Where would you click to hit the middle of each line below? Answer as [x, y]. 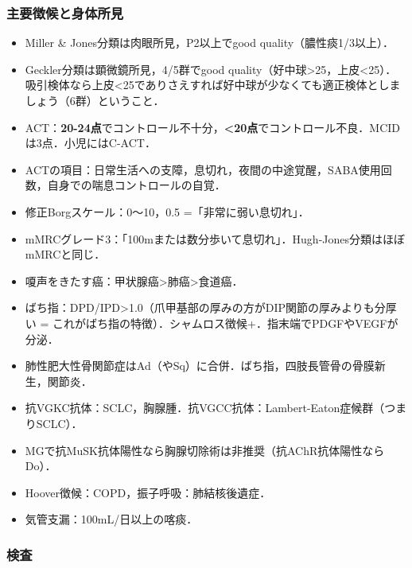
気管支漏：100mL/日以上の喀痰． [111, 519]
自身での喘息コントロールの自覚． [136, 185]
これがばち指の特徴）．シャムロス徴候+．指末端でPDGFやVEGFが [225, 323]
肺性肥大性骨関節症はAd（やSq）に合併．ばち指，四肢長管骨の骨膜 [200, 366]
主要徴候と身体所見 [65, 12]
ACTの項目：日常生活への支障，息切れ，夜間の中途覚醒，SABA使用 [203, 169]
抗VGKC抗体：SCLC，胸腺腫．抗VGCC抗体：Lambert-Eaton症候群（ [205, 408]
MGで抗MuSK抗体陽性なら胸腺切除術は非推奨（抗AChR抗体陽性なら [205, 450]
